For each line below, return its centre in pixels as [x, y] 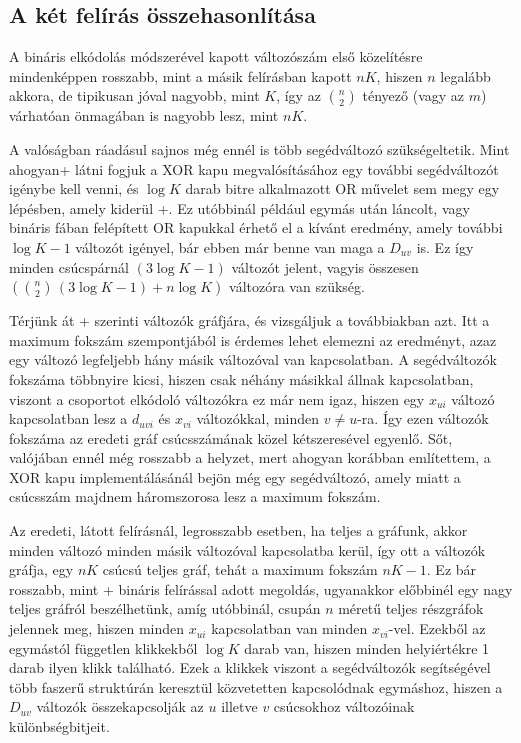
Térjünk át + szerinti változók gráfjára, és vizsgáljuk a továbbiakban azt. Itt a [249, 320]
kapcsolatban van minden [289, 628]
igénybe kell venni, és [74, 188]
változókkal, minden [258, 418]
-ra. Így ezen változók [423, 418]
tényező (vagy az [413, 95]
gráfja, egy [41, 569]
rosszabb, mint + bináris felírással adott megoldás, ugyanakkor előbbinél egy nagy [261, 588]
